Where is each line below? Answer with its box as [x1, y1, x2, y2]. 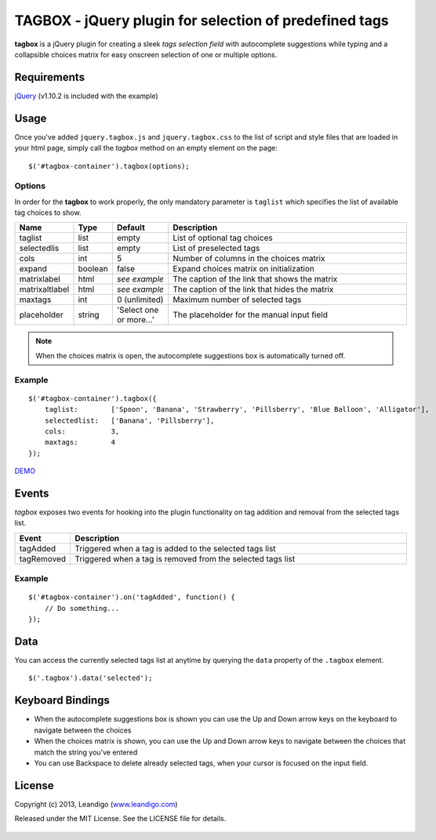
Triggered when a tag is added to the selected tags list [74, 543, 276, 554]
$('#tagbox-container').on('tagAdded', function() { [28, 593, 235, 602]
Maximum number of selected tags [173, 294, 302, 305]
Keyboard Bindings [14, 694, 110, 707]
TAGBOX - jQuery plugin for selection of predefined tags [14, 12, 390, 29]
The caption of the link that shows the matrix [173, 274, 338, 285]
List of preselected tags [173, 243, 260, 254]
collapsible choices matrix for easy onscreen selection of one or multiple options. [14, 49, 278, 59]
